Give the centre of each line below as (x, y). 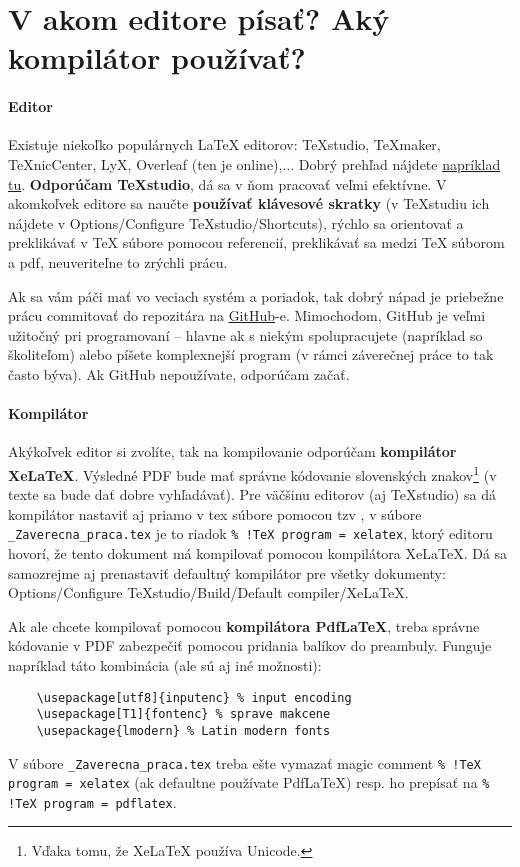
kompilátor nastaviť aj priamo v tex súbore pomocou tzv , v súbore (215, 513)
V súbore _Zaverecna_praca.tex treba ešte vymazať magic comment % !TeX (244, 762)
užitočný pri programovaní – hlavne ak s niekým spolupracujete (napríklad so (245, 334)
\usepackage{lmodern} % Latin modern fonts (183, 730)
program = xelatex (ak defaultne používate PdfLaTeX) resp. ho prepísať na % (249, 782)
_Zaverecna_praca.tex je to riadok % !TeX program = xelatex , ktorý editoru (250, 533)
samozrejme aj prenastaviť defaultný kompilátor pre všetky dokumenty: (227, 572)
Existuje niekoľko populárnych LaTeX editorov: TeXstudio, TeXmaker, (224, 144)
